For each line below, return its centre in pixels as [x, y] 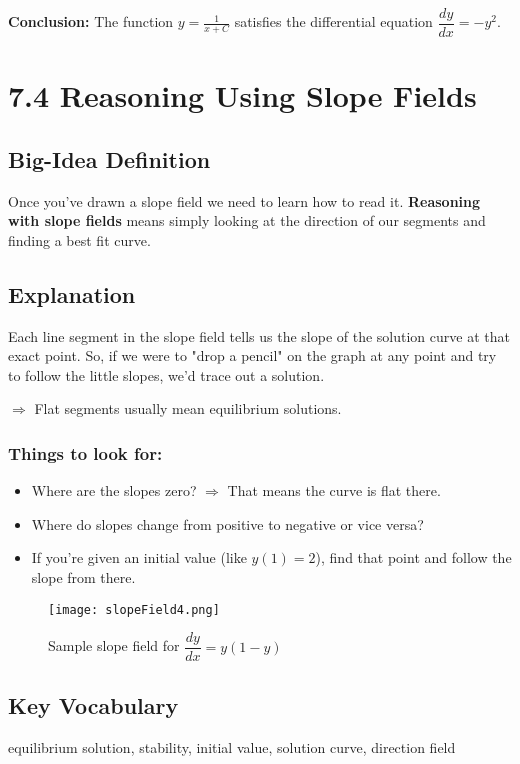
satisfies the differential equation [333, 21]
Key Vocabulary [93, 704]
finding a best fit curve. [79, 239]
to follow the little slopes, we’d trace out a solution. [166, 374]
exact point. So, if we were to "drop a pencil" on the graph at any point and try [252, 355]
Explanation [72, 293]
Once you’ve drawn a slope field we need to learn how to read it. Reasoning [244, 200]
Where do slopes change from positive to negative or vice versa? [227, 523]
